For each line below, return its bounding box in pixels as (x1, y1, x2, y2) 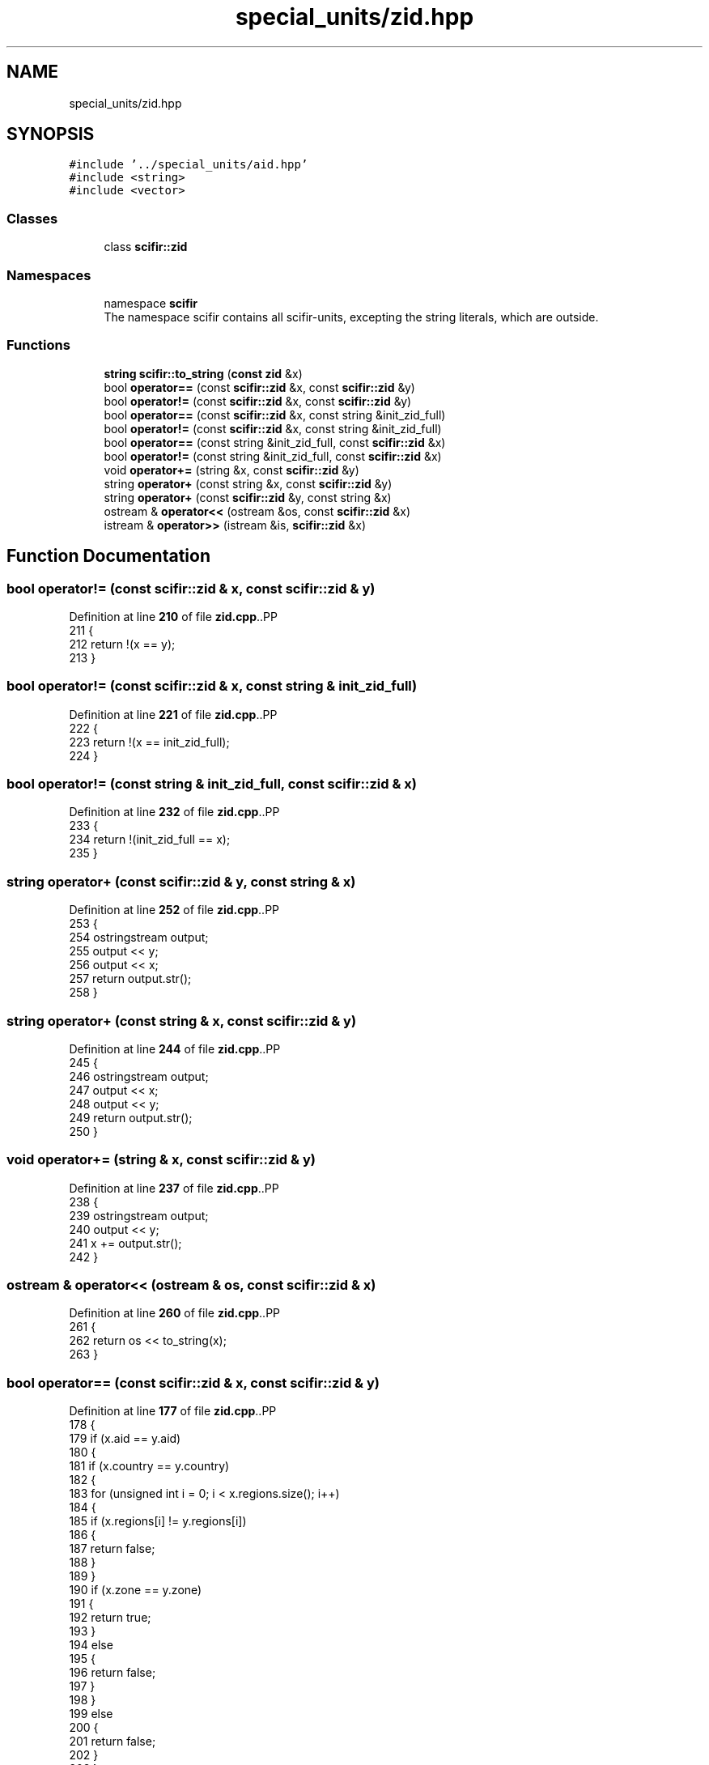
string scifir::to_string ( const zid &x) (104, 366, 303, 381)
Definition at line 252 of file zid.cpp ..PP (69, 903, 280, 917)
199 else (69, 1707, 113, 1721)
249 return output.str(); (69, 1110, 193, 1125)
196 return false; (69, 1665, 156, 1680)
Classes (6, 210, 58, 227)
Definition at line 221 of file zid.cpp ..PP (69, 707, 278, 721)
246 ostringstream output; (69, 1069, 209, 1083)
